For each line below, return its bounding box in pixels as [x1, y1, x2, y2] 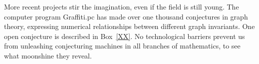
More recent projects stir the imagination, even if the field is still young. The [4, 1, 239, 11]
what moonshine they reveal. [4, 50, 92, 60]
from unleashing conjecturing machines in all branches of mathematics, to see [4, 40, 241, 51]
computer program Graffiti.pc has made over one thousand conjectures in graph [4, 11, 248, 21]
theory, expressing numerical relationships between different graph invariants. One [4, 21, 255, 31]
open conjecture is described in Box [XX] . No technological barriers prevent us [4, 30, 245, 41]
